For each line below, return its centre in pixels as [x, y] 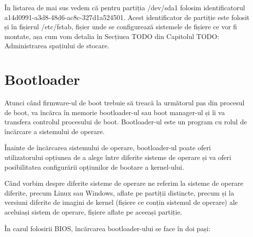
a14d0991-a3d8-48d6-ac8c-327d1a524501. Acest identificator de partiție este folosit [127, 17]
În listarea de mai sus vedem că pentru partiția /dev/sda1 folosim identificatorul [125, 7]
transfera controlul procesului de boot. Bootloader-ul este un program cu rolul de [126, 122]
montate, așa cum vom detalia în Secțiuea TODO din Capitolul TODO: [112, 36]
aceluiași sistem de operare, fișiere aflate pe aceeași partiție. [93, 212]
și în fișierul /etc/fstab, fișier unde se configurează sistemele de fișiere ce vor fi [121, 27]
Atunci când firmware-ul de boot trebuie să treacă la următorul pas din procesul [125, 103]
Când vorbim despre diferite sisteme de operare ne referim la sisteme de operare [124, 183]
